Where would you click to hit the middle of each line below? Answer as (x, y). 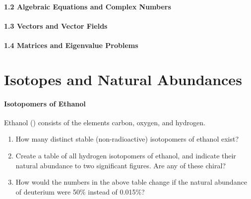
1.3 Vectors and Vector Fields (56, 25)
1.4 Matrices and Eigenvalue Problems (71, 45)
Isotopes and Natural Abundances (123, 79)
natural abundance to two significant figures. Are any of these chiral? (121, 165)
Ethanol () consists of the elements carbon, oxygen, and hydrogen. (105, 122)
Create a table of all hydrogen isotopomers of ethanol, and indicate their (126, 155)
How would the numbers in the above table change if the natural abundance (131, 182)
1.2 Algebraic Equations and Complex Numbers (88, 6)
